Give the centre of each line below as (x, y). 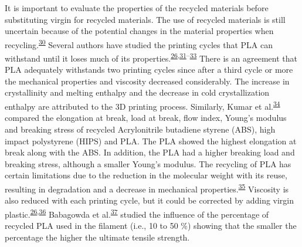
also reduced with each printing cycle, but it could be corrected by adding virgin (150, 200)
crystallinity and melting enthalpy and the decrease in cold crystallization (137, 92)
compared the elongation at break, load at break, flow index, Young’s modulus (146, 118)
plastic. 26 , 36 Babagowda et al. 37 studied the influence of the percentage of (137, 213)
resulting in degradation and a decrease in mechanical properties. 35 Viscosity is (147, 188)
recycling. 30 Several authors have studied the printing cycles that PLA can (139, 43)
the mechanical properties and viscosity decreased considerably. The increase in (147, 81)
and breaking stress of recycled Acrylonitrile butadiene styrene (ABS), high (140, 129)
